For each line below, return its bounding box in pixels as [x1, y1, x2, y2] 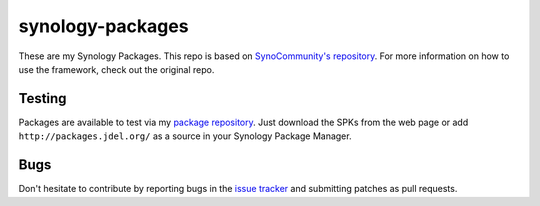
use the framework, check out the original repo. [18, 63, 215, 75]
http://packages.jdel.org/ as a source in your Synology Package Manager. [18, 130, 352, 142]
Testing [18, 90, 67, 107]
